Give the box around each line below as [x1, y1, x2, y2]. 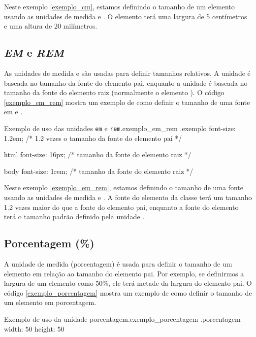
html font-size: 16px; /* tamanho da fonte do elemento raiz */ [4, 149, 192, 160]
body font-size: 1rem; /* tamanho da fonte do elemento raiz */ [4, 166, 193, 176]
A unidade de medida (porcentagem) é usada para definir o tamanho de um [4, 258, 232, 269]
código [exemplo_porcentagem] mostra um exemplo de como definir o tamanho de [4, 287, 252, 298]
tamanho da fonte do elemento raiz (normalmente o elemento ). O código [4, 87, 224, 98]
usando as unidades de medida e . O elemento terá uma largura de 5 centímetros [4, 11, 247, 21]
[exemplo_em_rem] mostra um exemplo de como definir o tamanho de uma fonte [4, 97, 250, 107]
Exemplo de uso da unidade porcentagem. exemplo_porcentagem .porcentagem [4, 313, 241, 324]
